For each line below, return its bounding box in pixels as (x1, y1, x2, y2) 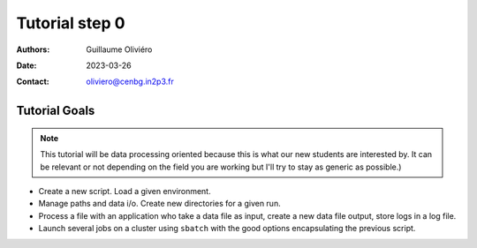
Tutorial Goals (16, 103, 95, 118)
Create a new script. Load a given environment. (38, 185, 211, 196)
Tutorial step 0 (16, 13, 125, 33)
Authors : (16, 44, 50, 55)
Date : (16, 60, 37, 71)
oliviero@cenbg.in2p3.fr (86, 76, 174, 87)
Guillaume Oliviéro (86, 44, 153, 55)
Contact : (16, 76, 50, 87)
